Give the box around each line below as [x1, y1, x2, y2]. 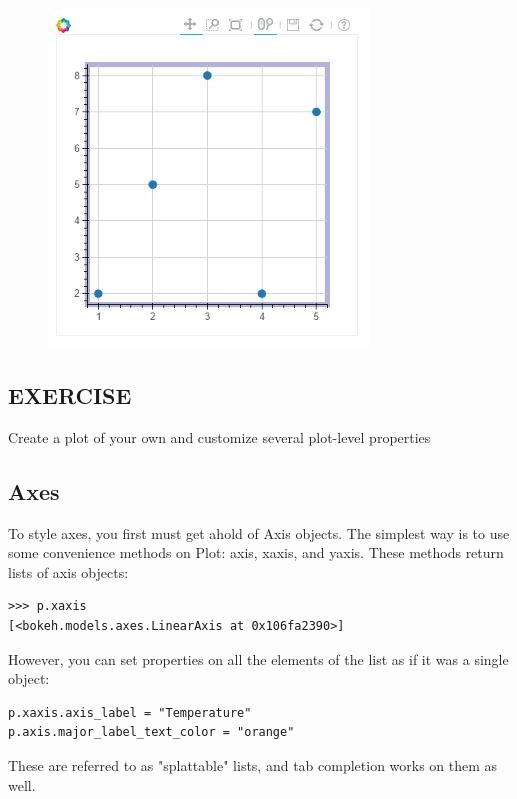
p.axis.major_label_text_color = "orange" [8, 725, 295, 740]
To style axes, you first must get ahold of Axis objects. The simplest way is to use [8, 522, 510, 543]
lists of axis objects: [8, 561, 129, 582]
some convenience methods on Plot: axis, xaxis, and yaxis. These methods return [8, 542, 504, 563]
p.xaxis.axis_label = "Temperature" [8, 705, 252, 720]
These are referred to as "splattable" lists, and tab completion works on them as [8, 754, 498, 775]
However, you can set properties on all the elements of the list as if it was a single [8, 648, 509, 669]
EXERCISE [8, 379, 132, 410]
